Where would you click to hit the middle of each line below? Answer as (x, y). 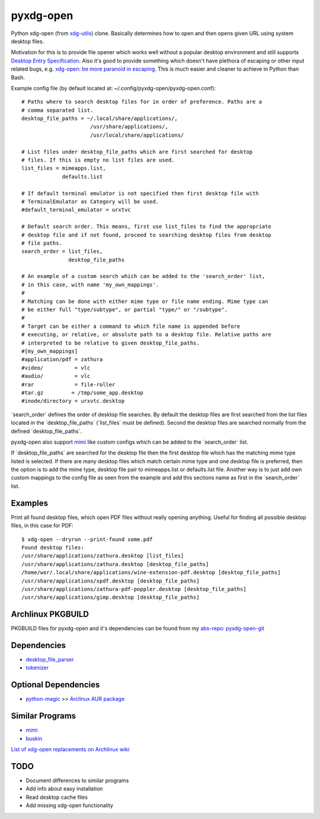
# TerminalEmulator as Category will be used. (90, 201)
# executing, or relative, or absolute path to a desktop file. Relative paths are (147, 335)
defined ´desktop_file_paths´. (47, 431)
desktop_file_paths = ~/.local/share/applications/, (100, 118)
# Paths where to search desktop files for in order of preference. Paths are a (142, 102)
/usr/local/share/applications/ (137, 135)
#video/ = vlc (56, 368)
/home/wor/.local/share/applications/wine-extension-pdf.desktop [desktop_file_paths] (151, 573)
